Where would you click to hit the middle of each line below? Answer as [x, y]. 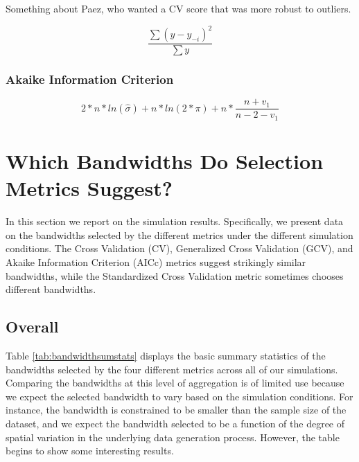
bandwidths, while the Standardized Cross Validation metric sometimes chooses [175, 275]
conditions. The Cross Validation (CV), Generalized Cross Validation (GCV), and [179, 248]
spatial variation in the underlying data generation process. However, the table [173, 437]
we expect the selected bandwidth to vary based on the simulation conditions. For [179, 396]
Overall [32, 327]
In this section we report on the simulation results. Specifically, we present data [175, 221]
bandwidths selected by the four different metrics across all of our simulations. [172, 369]
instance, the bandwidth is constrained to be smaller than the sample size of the [176, 410]
